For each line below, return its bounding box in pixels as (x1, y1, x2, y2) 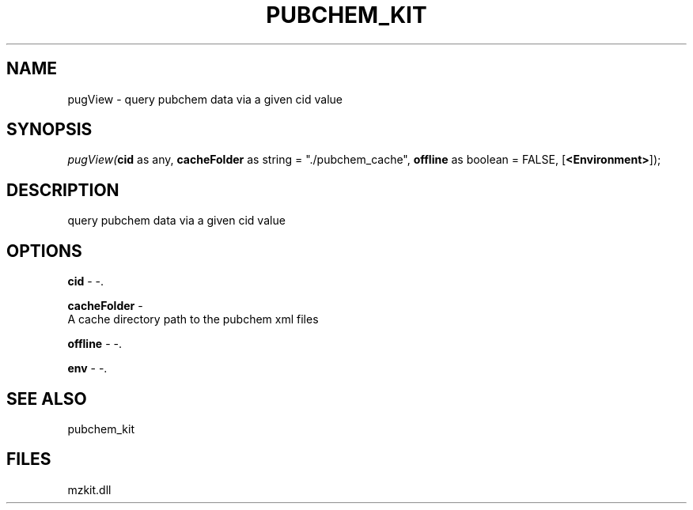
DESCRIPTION (6, 179, 119, 200)
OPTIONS (6, 240, 82, 261)
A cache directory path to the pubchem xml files (67, 312, 319, 327)
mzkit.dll (67, 482, 112, 497)
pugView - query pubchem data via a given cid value (67, 92, 343, 106)
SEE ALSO (6, 388, 87, 409)
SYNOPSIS (6, 119, 93, 140)
